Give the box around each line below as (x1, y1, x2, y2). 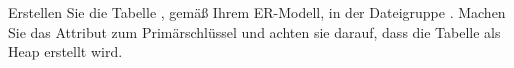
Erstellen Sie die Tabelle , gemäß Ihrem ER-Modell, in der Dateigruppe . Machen (8, 2, 506, 22)
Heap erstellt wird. (8, 41, 123, 62)
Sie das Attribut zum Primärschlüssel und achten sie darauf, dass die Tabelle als (8, 21, 501, 42)
